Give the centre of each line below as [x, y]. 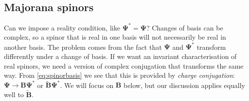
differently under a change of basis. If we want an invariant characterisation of [120, 56]
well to [14, 94]
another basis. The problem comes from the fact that [83, 47]
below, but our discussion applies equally [184, 85]
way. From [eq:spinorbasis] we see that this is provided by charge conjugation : [119, 75]
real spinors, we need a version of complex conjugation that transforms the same [124, 65]
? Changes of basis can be [185, 27]
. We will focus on [87, 85]
